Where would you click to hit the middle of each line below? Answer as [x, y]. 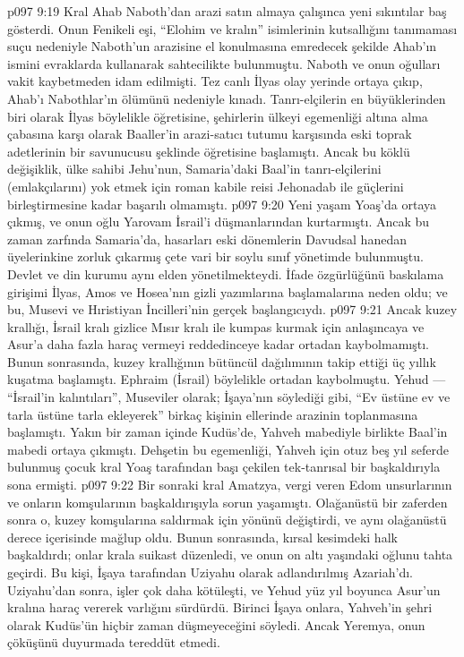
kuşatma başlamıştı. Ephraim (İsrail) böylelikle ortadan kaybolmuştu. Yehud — [227, 379]
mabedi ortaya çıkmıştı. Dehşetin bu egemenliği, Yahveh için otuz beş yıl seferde [228, 449]
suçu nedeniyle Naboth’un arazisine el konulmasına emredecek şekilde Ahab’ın [222, 46]
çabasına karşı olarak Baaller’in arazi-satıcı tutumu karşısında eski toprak [210, 134]
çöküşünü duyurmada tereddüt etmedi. [114, 642]
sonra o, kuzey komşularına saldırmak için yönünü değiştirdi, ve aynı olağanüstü [227, 520]
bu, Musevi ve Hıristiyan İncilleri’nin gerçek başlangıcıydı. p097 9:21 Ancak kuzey [232, 309]
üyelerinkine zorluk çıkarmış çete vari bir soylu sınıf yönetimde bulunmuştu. [215, 256]
